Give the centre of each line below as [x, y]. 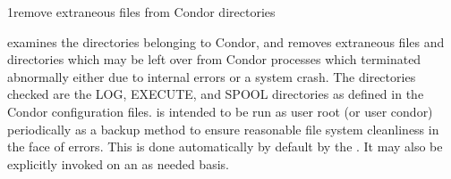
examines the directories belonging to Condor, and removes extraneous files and [226, 41]
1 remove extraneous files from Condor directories [141, 12]
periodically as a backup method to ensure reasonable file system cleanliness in [223, 129]
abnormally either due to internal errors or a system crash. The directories [212, 76]
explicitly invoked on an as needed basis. [118, 163]
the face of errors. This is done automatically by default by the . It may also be [225, 146]
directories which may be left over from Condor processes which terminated [214, 59]
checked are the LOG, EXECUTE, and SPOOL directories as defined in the [216, 94]
